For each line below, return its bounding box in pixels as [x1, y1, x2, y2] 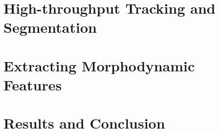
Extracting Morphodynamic [3, 55, 195, 75]
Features [3, 74, 62, 94]
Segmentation [3, 17, 97, 37]
